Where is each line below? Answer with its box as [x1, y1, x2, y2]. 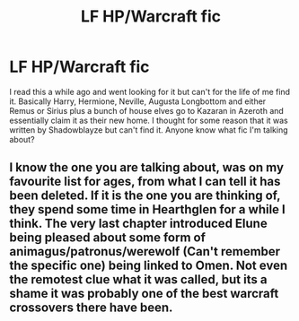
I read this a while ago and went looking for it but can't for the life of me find [9, 86, 290, 97]
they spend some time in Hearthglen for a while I [9, 202, 286, 217]
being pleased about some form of [9, 230, 207, 246]
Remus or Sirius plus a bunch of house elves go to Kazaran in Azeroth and [9, 105, 285, 116]
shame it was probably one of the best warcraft [9, 286, 279, 301]
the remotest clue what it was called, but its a [9, 272, 268, 288]
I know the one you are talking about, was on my [9, 160, 285, 176]
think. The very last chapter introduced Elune [9, 216, 268, 231]
